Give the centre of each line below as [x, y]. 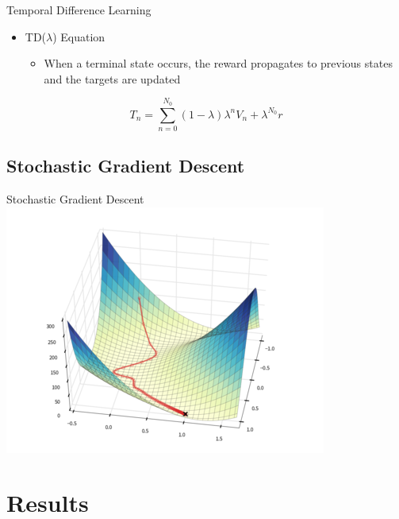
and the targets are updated [112, 78]
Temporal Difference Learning [79, 10]
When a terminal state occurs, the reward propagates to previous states [218, 63]
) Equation [79, 36]
